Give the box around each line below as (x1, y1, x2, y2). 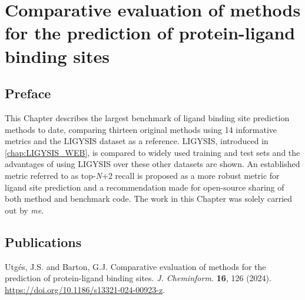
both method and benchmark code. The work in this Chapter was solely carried (5, 192, 293, 205)
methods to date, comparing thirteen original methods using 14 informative (5, 123, 277, 135)
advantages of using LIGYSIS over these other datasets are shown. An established (5, 158, 300, 170)
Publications (5, 232, 82, 251)
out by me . (5, 204, 44, 216)
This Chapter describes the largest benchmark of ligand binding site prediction (5, 111, 290, 124)
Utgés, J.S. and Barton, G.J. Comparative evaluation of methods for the (5, 260, 266, 272)
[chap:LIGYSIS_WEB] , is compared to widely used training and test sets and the (5, 146, 300, 158)
